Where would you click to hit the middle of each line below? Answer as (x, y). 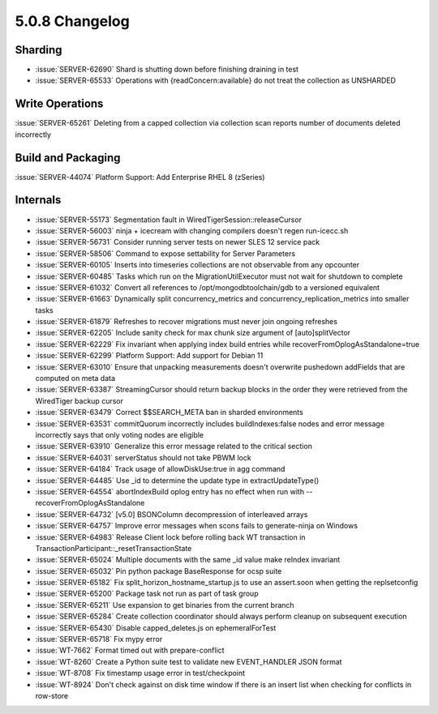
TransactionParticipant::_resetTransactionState (114, 548)
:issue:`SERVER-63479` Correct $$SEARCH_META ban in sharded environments (169, 413)
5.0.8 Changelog (72, 21)
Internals (38, 200)
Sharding (39, 50)
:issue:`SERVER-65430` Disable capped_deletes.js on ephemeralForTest (156, 627)
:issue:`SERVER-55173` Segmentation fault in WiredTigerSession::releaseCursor (168, 220)
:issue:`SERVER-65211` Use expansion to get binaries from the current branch (165, 605)
